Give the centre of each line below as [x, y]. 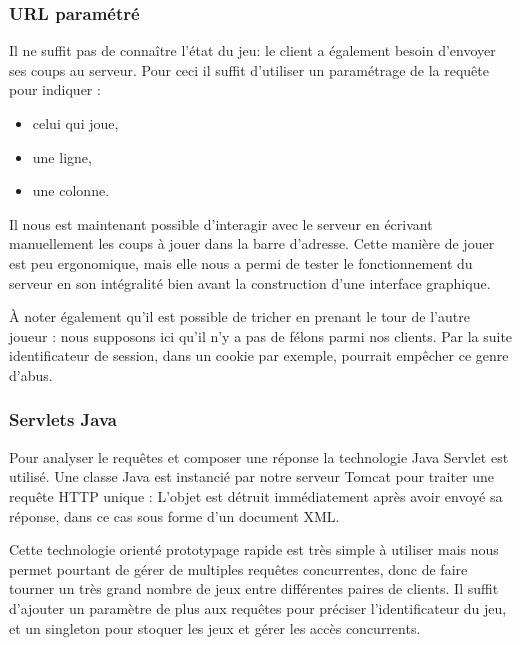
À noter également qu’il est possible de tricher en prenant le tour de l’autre [239, 316]
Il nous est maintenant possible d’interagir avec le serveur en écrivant [221, 223]
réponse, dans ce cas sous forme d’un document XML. [174, 515]
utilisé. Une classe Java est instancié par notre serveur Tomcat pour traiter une [252, 476]
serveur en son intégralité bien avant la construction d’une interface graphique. [250, 282]
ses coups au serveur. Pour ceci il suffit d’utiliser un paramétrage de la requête [249, 69]
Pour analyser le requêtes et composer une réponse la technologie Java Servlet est [259, 456]
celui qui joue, [75, 123]
